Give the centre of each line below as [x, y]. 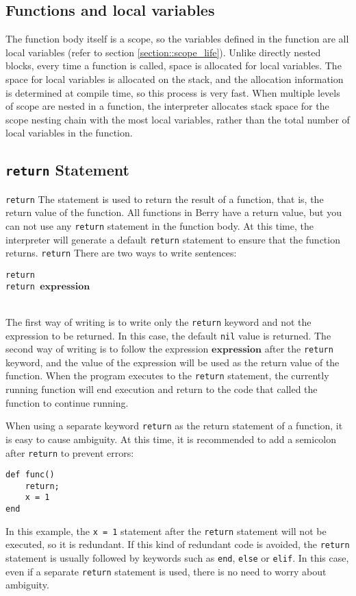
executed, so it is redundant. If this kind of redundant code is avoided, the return [178, 544]
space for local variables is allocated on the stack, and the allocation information [175, 79]
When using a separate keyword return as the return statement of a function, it [174, 426]
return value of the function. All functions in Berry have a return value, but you [174, 212]
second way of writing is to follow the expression [107, 349]
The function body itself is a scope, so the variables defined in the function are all [177, 39]
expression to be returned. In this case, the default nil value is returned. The [168, 335]
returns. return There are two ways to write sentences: [121, 253]
